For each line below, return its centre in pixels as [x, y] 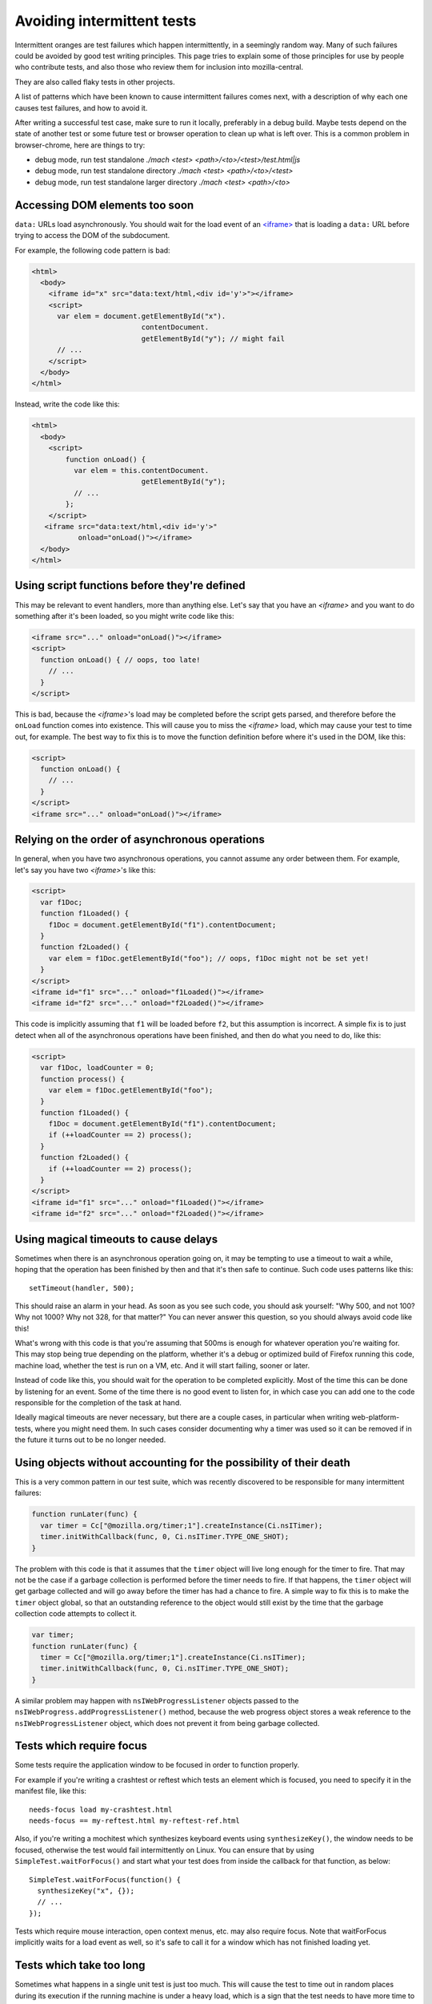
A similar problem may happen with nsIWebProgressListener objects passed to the [157, 1700]
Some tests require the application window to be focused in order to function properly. [157, 1765]
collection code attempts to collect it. [76, 1614]
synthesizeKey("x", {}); [86, 1891]
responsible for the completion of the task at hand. [98, 1403]
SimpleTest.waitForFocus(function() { [105, 1879]
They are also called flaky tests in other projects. [95, 82]
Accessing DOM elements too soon [104, 205]
